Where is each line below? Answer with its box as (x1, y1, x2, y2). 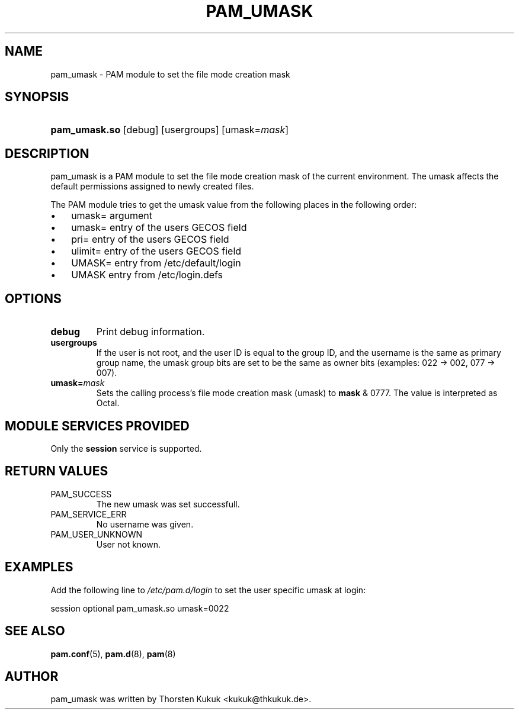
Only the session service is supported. (50, 443, 202, 454)
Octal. (96, 398, 120, 409)
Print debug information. (96, 326, 205, 338)
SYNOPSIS (5, 89, 69, 105)
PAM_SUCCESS (50, 488, 112, 499)
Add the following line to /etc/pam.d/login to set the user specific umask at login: (50, 584, 366, 595)
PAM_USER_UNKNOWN (50, 529, 143, 539)
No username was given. (96, 519, 194, 529)
